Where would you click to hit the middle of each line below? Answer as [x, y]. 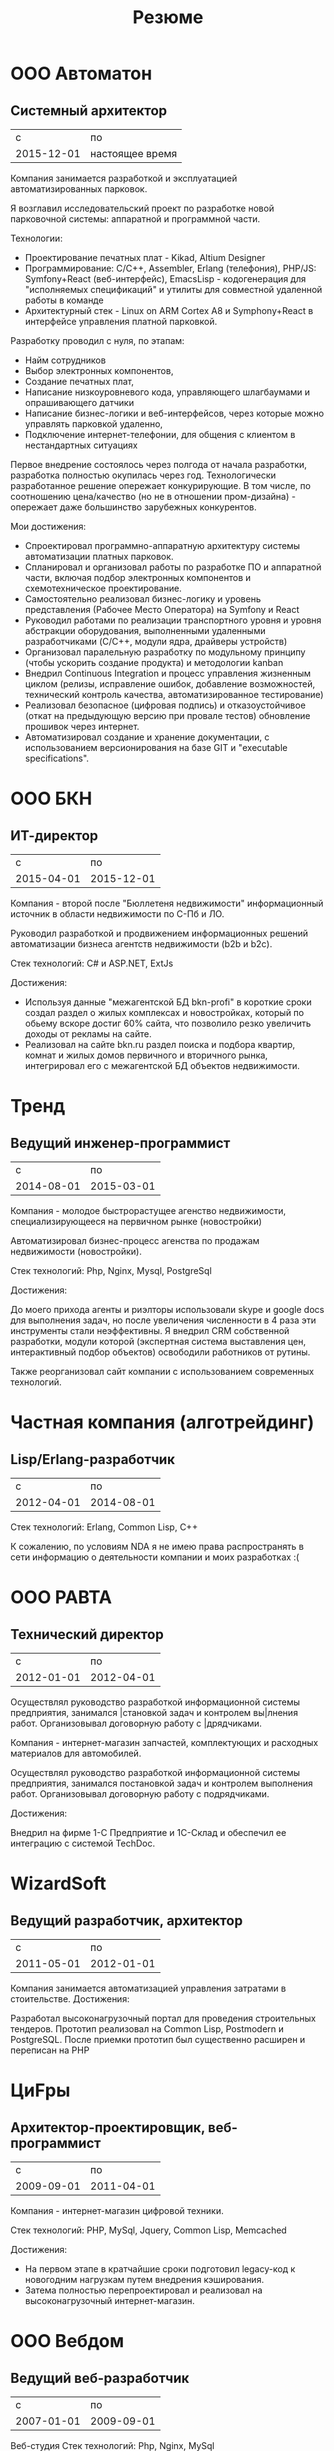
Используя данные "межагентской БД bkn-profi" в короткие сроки [168, 1002]
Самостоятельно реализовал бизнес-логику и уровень [143, 599]
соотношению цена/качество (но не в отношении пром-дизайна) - [153, 496]
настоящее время [133, 153]
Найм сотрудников [65, 360]
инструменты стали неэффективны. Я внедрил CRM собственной [150, 1330]
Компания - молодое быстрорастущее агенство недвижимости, [148, 1210]
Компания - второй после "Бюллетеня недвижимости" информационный [167, 903]
